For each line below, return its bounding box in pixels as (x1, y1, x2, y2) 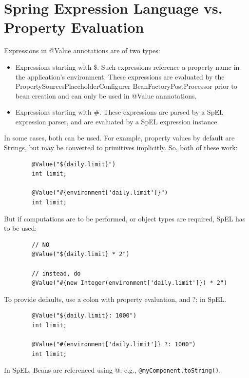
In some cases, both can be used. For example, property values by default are (4, 133, 235, 143)
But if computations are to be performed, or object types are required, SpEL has (4, 213, 246, 223)
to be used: (4, 223, 37, 233)
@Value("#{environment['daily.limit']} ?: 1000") (32, 341, 196, 348)
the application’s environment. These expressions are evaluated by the (15, 71, 225, 81)
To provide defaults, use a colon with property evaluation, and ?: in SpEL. (4, 294, 227, 304)
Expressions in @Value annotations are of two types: (4, 45, 160, 56)
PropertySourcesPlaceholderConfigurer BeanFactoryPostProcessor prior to (15, 81, 237, 91)
